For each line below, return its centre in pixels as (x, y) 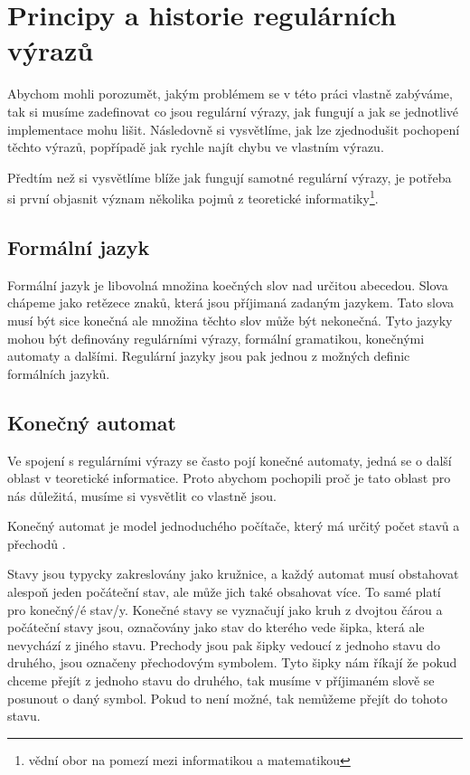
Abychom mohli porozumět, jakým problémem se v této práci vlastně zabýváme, (230, 94)
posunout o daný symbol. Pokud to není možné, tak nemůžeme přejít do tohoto (227, 698)
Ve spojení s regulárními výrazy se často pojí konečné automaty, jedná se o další (230, 460)
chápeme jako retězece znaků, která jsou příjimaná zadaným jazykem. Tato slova (231, 302)
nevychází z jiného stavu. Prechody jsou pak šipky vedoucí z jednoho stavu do (224, 644)
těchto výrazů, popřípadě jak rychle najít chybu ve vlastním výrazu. (196, 147)
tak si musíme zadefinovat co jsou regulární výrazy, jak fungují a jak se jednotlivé (233, 111)
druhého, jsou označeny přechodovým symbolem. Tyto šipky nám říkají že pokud (232, 662)
